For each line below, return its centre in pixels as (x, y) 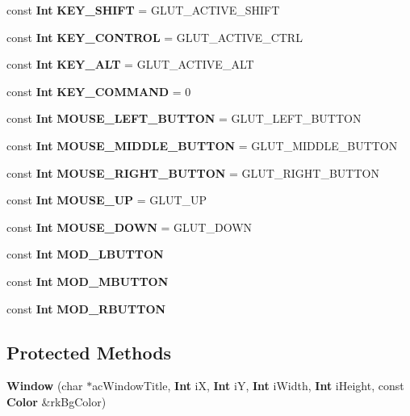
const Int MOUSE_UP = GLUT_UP (107, 200)
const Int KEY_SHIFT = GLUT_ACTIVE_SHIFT (143, 10)
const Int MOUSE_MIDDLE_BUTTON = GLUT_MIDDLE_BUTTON (202, 145)
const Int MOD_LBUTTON (85, 254)
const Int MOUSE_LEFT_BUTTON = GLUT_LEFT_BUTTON (184, 118)
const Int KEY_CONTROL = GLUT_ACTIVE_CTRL (155, 37)
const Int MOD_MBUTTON (88, 281)
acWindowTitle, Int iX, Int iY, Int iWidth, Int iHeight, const (248, 386)
